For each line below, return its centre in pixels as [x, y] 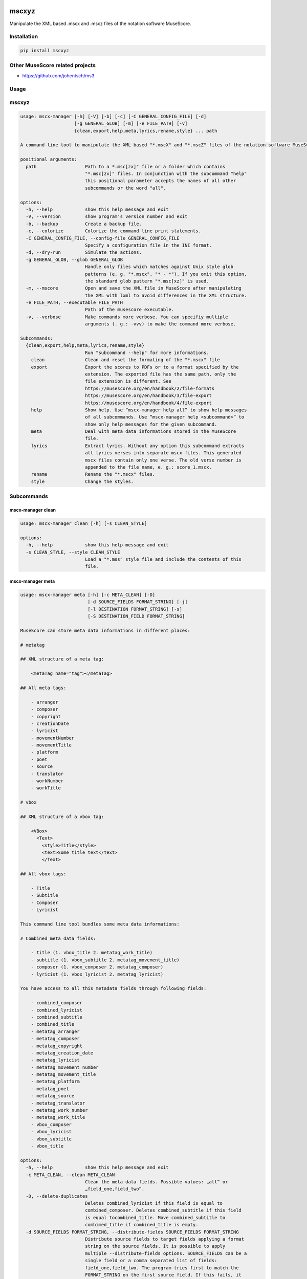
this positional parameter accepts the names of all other [160, 181]
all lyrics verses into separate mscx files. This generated [163, 453]
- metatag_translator [58, 1103]
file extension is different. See [128, 381]
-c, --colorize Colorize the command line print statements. [114, 231]
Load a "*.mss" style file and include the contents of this [163, 559]
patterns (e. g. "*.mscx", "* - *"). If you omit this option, [166, 274]
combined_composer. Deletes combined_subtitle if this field [163, 1210]
